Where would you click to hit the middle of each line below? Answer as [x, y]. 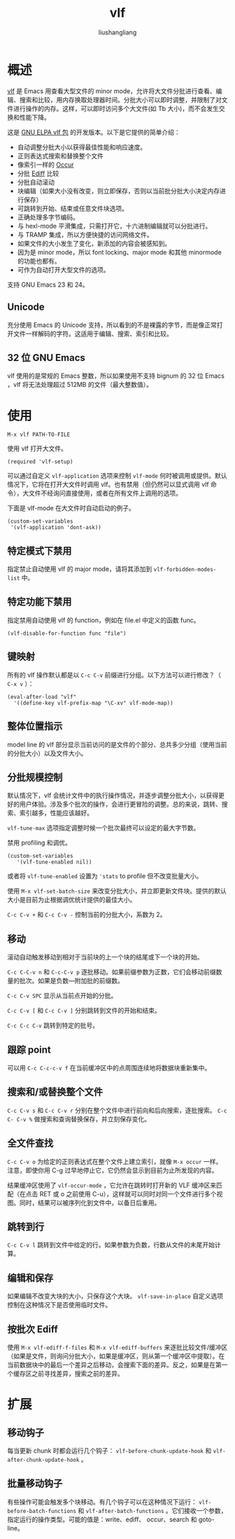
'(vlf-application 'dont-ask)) [56, 528]
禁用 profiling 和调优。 [40, 843]
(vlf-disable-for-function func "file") [67, 633]
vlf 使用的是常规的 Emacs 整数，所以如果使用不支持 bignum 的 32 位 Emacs [116, 376]
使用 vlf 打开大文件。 [37, 449]
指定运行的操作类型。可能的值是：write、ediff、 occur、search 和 [102, 1519]
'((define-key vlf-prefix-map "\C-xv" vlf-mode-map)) [93, 703]
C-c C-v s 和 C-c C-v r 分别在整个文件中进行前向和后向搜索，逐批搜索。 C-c [117, 1110]
